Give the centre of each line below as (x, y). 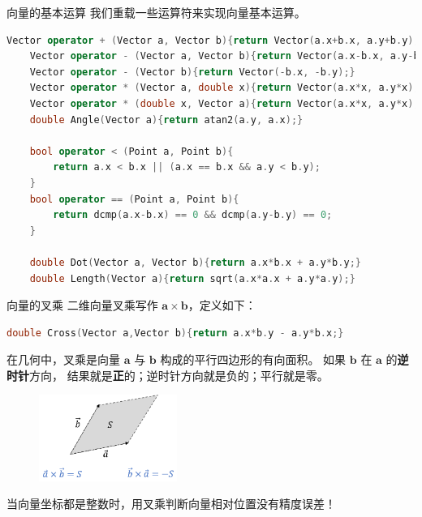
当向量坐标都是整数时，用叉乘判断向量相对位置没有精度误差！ (171, 504)
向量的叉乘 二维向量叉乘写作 (82, 305)
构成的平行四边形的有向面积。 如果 (253, 359)
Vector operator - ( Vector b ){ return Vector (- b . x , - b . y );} (192, 72)
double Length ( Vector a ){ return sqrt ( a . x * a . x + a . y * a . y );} (192, 278)
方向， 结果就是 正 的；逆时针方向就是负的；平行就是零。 (179, 375)
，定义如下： (222, 305)
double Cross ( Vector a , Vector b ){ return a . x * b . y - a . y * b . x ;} (175, 333)
